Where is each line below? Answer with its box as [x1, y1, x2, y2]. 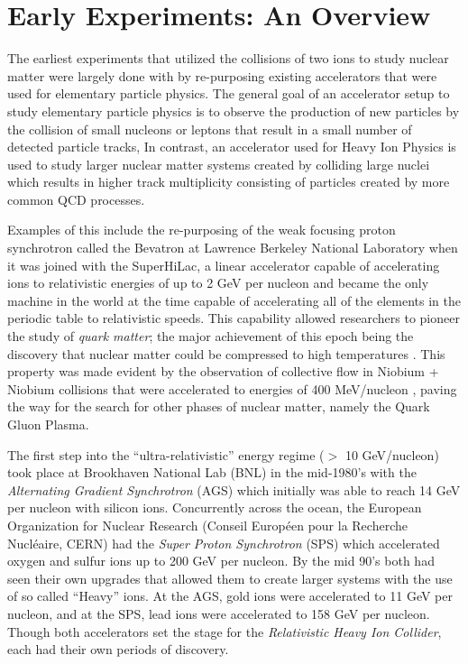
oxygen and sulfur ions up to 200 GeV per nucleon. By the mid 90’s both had [7, 551, 435, 570]
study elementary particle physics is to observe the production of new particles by [7, 101, 460, 120]
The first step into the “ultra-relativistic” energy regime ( [7, 445, 325, 464]
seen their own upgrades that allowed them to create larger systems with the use [7, 568, 453, 587]
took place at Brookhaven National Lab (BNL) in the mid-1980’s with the [7, 463, 417, 482]
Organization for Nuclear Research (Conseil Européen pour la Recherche [7, 515, 408, 534]
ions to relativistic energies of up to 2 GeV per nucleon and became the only [7, 273, 429, 292]
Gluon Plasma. [7, 415, 89, 433]
